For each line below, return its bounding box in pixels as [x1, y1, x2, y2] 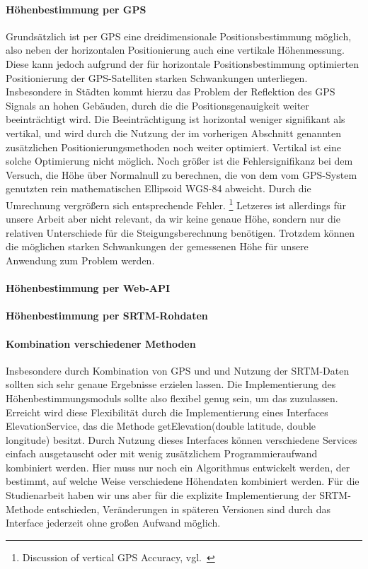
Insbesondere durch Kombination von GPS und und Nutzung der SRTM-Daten [6, 363, 350, 377]
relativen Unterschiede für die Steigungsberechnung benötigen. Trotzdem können [6, 225, 355, 240]
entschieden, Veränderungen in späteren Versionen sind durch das [47, 501, 331, 516]
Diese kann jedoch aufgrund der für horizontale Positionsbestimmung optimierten [6, 56, 360, 71]
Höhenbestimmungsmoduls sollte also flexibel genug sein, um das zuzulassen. [6, 390, 338, 405]
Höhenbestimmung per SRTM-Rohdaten [6, 308, 208, 323]
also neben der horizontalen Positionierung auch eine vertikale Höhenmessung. [6, 42, 345, 57]
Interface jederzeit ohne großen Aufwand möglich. [6, 515, 221, 530]
